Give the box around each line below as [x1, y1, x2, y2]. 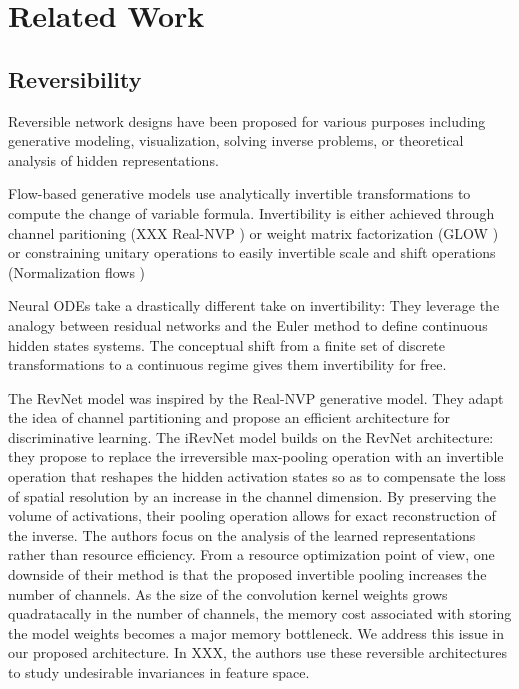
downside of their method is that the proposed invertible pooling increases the [8, 564, 487, 585]
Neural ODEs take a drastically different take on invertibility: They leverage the [8, 295, 500, 316]
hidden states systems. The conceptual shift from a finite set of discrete [8, 334, 445, 355]
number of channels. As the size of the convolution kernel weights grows [8, 583, 448, 604]
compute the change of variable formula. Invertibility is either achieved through [8, 202, 495, 223]
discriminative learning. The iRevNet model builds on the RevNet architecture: [8, 426, 494, 447]
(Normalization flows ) [8, 261, 146, 282]
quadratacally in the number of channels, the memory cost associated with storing [8, 603, 512, 624]
